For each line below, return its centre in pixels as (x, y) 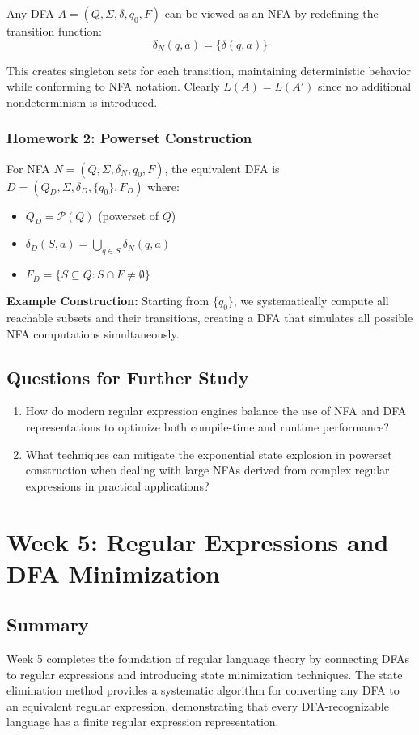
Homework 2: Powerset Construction (129, 138)
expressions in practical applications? (117, 485)
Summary (48, 625)
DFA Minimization (113, 573)
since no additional (364, 86)
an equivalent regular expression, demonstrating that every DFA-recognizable (198, 705)
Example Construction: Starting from (108, 301)
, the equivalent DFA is (222, 168)
